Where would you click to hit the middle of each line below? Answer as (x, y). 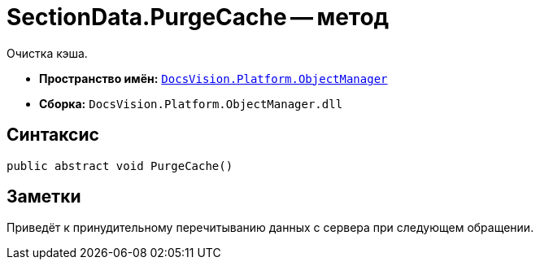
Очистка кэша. (47, 53)
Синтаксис (53, 135)
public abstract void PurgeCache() (120, 166)
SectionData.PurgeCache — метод (198, 17)
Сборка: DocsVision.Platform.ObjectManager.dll (191, 103)
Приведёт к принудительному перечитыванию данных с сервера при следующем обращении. (270, 228)
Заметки (44, 197)
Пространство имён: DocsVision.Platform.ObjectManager (213, 78)
